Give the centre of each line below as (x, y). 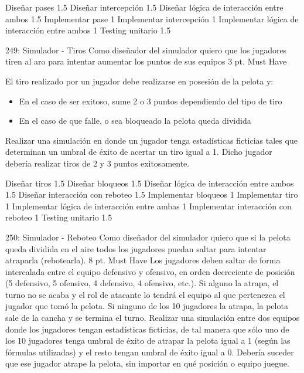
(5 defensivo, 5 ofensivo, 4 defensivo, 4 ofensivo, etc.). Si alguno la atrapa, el (142, 283)
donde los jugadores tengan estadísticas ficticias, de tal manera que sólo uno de (147, 329)
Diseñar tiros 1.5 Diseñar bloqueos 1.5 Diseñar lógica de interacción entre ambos (150, 183)
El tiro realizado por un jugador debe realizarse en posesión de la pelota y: (139, 81)
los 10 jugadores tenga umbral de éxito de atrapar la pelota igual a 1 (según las (148, 340)
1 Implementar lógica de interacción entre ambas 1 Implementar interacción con (148, 206)
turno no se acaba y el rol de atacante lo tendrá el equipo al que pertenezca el (145, 294)
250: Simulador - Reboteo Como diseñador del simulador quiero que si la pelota (148, 237)
